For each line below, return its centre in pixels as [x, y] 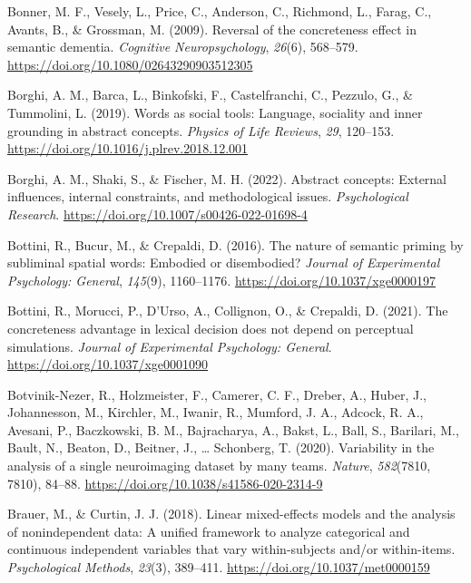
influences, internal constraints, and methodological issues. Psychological [208, 196]
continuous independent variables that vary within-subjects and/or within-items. [231, 549]
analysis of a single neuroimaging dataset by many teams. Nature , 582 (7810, [219, 466]
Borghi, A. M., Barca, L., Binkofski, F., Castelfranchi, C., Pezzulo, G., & [210, 95]
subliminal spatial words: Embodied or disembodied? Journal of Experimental [224, 262]
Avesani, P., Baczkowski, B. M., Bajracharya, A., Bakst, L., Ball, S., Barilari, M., [233, 429]
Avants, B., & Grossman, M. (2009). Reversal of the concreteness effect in [212, 29]
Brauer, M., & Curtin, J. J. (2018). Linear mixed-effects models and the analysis [231, 514]
